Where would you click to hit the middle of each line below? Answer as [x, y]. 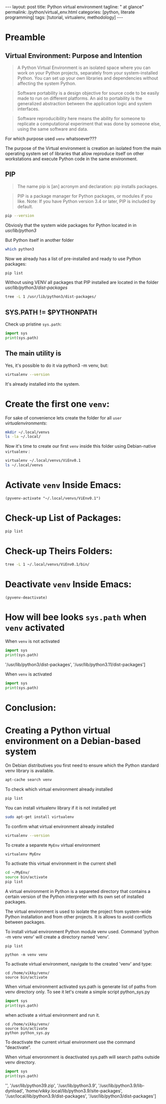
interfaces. [28, 109]
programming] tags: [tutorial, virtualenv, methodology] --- [64, 17]
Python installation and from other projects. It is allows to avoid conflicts [79, 917]
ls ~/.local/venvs [24, 465]
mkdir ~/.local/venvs [28, 432]
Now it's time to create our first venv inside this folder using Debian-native [81, 446]
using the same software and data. [53, 129]
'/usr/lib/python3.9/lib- [121, 1085]
